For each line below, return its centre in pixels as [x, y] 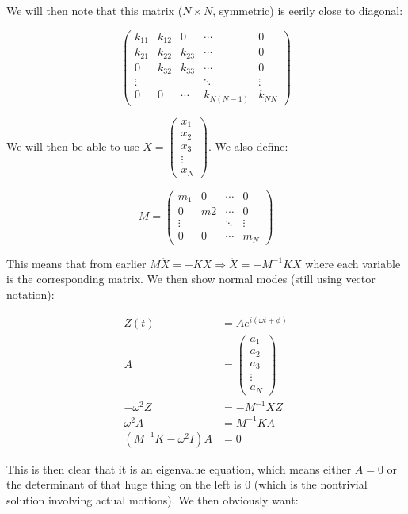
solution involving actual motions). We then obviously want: [153, 500]
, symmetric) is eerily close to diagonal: [308, 10]
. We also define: [248, 146]
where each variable [353, 263]
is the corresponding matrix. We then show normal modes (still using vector [191, 279]
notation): [31, 294]
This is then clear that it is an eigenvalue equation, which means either [179, 468]
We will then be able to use [73, 146]
